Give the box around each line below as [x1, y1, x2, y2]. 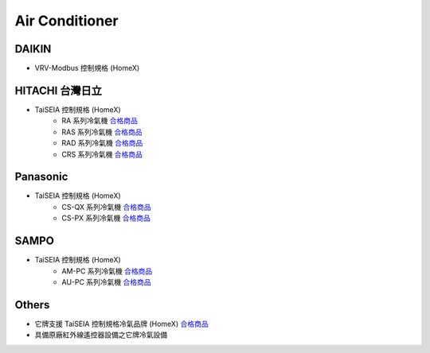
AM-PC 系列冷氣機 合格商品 [61, 266, 153, 276]
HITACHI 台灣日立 [14, 83, 103, 97]
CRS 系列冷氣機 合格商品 [61, 149, 143, 159]
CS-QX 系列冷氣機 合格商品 [61, 202, 151, 211]
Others [14, 298, 50, 312]
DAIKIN [14, 42, 52, 56]
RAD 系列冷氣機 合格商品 [61, 138, 143, 148]
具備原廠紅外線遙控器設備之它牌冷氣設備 [34, 330, 167, 339]
